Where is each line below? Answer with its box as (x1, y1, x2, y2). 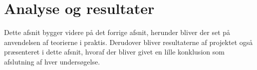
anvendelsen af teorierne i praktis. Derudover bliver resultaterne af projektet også (4, 36, 253, 47)
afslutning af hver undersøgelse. (4, 56, 100, 66)
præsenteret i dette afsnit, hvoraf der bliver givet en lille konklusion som (4, 46, 225, 57)
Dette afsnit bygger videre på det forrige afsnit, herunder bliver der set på (4, 27, 231, 37)
